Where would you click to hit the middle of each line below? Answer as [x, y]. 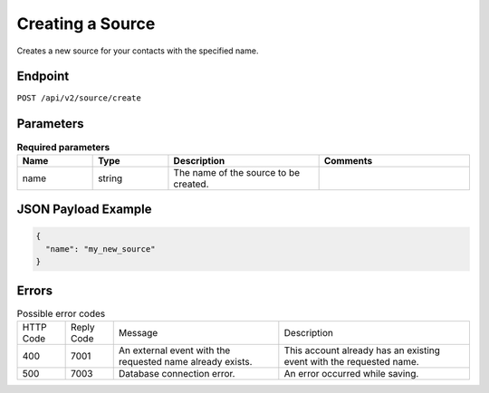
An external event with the [174, 350]
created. [191, 184]
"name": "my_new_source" [101, 249]
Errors [35, 290]
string [110, 178]
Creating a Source [86, 24]
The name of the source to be [237, 172]
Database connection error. [177, 374]
